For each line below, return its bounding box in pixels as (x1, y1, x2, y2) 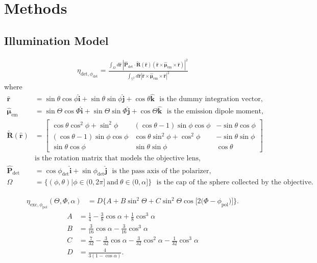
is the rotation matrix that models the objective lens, (34, 155, 201, 162)
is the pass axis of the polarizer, (112, 167, 211, 175)
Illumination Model (4, 32, 109, 48)
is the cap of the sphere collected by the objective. (156, 179, 313, 186)
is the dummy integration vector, (159, 95, 263, 103)
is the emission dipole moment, (166, 108, 263, 115)
